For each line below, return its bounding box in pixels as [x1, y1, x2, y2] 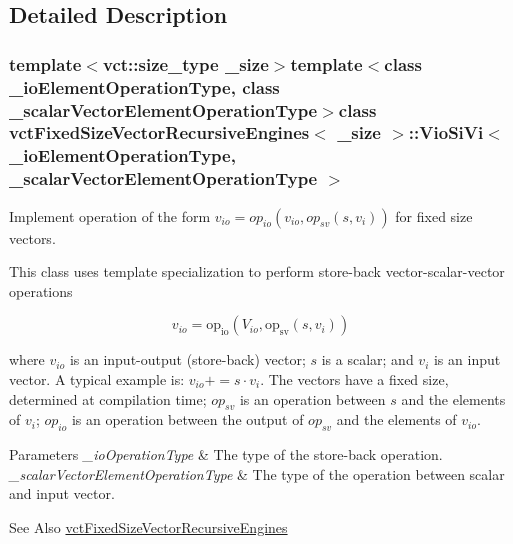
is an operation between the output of [71, 409, 304, 430]
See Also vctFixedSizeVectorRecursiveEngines [9, 516, 288, 537]
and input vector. [9, 483, 115, 504]
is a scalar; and [321, 349, 414, 370]
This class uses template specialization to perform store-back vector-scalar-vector [9, 261, 505, 282]
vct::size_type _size [102, 51, 269, 76]
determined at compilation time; [9, 388, 207, 409]
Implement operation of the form [9, 205, 211, 226]
